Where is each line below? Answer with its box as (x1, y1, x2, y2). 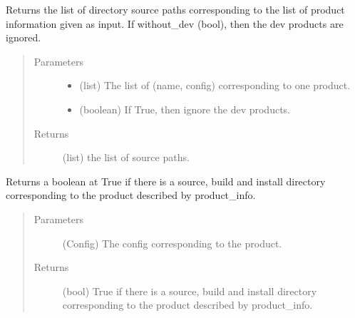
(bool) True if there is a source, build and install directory (62, 283, 317, 298)
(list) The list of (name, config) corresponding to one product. (79, 78, 351, 93)
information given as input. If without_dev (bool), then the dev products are (6, 16, 344, 31)
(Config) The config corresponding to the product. (62, 235, 282, 250)
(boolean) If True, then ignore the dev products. (79, 101, 290, 116)
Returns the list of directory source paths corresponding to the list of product (6, 2, 345, 16)
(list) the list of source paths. (62, 150, 190, 165)
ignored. (6, 30, 41, 45)
